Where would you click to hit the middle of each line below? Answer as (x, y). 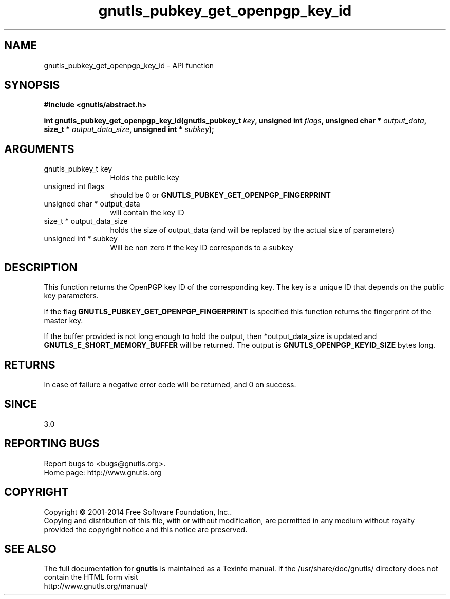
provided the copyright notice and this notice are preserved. (146, 529)
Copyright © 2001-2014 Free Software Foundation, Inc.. (138, 512)
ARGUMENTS (39, 149)
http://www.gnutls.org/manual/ (96, 586)
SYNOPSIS (32, 85)
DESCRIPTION (41, 267)
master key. (63, 321)
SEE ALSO (30, 549)
